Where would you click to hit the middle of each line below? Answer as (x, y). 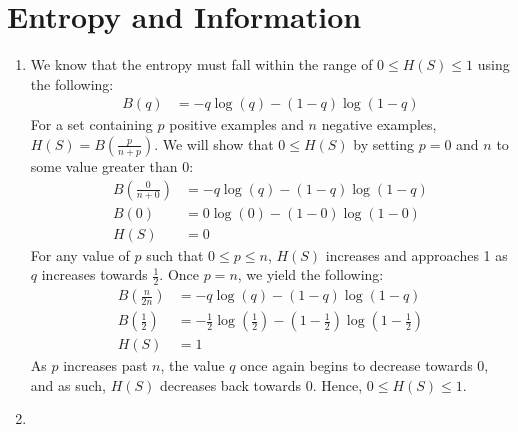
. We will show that (214, 143)
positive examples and (236, 124)
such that (175, 254)
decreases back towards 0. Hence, (261, 384)
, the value (192, 365)
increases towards (94, 274)
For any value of (80, 254)
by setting (384, 143)
